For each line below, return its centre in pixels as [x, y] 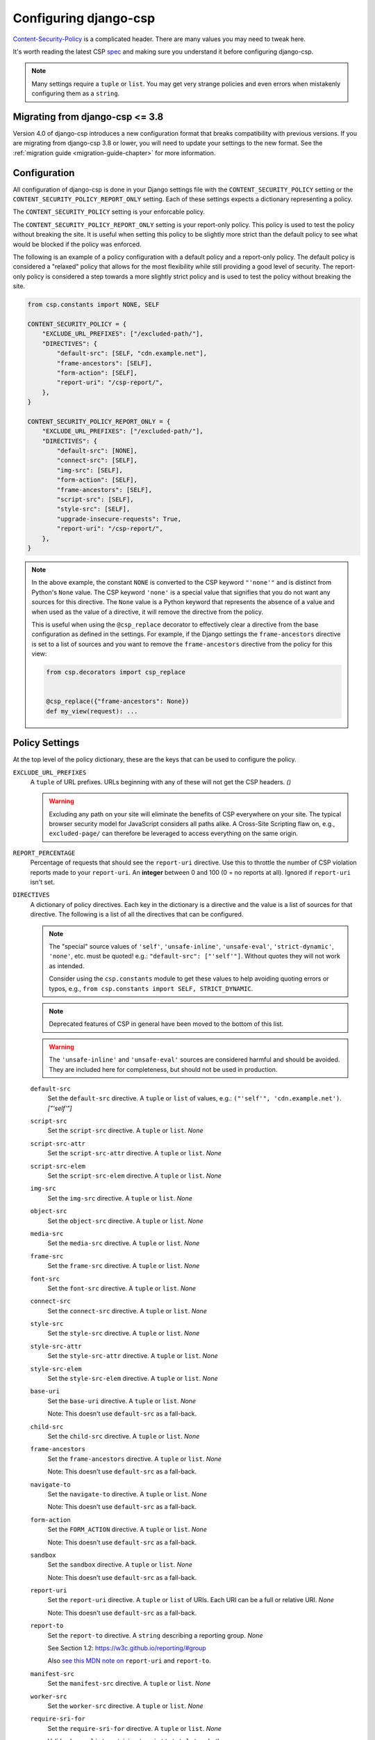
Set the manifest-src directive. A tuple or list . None [129, 1684]
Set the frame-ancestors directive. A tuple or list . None [135, 1459]
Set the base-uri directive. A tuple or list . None [122, 1401]
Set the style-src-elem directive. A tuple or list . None [133, 1379]
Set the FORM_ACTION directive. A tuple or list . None [127, 1529]
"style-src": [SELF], [93, 509]
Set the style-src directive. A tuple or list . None [124, 1334]
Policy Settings [46, 743]
